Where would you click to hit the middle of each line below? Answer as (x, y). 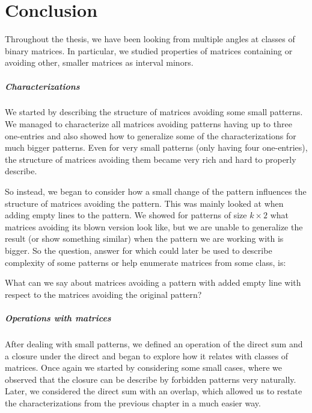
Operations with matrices (58, 317)
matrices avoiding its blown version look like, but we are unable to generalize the (154, 226)
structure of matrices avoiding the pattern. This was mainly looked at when (144, 203)
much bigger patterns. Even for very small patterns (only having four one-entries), (156, 147)
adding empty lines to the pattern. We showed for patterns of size (126, 215)
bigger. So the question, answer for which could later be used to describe (139, 250)
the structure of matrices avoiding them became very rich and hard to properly (151, 159)
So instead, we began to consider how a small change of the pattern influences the (156, 191)
